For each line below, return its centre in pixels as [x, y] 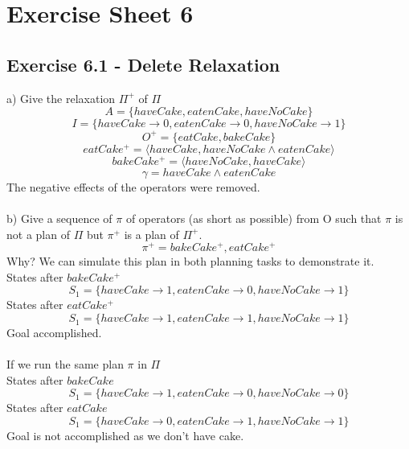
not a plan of [38, 234]
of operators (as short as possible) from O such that [254, 218]
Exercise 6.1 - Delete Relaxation [143, 64]
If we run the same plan [65, 364]
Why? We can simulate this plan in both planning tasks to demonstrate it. [190, 261]
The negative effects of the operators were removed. [133, 186]
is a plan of [151, 234]
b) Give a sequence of [59, 218]
